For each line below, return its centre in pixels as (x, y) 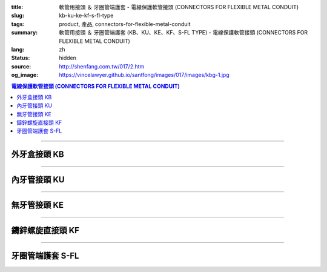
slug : (18, 16)
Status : (21, 58)
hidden (68, 58)
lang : (18, 49)
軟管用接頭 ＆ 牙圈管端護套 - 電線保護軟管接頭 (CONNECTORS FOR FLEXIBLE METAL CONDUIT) (179, 7)
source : (21, 66)
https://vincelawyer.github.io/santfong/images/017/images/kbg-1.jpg (144, 75)
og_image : (25, 75)
